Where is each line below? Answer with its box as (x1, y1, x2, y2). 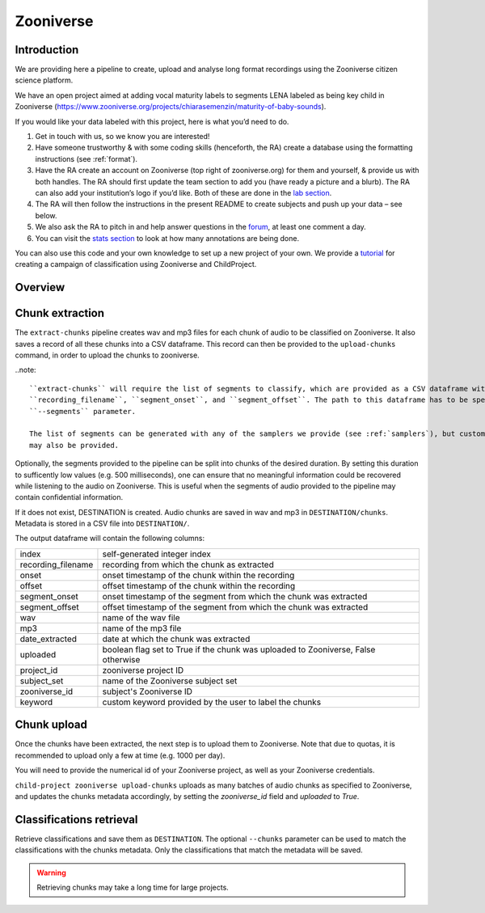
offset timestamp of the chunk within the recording (102, 580, 296, 591)
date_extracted (19, 633, 77, 645)
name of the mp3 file (102, 623, 182, 634)
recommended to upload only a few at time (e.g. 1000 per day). (15, 750, 226, 760)
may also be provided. (29, 441, 120, 450)
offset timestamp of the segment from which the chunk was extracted (102, 601, 369, 612)
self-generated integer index (102, 548, 212, 560)
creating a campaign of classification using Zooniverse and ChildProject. (15, 260, 257, 269)
